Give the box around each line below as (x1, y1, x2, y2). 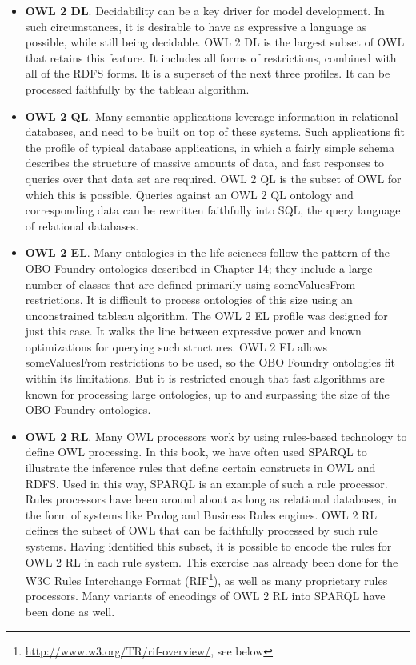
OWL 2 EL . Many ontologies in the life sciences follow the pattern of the (25, 244, 390, 261)
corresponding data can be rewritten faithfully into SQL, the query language (25, 202, 401, 218)
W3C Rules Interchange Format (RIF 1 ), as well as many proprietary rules (25, 570, 388, 588)
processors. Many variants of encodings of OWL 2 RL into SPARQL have (25, 587, 386, 604)
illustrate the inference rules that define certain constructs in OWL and (25, 459, 376, 476)
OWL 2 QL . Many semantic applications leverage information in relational (25, 107, 398, 124)
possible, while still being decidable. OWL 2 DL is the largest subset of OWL (25, 34, 405, 50)
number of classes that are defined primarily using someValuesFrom (25, 275, 356, 292)
